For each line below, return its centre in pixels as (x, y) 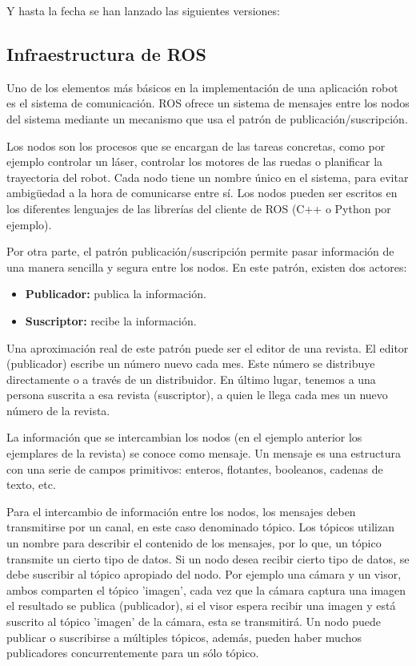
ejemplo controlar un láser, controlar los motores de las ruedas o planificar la (195, 161)
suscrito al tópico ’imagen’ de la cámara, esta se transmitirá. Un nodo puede (194, 622)
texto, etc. (31, 484)
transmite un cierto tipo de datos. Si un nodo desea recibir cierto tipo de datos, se (208, 558)
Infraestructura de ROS (106, 53)
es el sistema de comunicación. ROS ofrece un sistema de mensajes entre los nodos (208, 103)
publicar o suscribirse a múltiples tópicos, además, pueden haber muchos (184, 637)
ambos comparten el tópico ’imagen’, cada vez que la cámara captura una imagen (206, 589)
